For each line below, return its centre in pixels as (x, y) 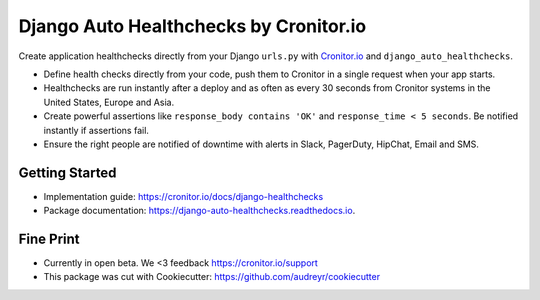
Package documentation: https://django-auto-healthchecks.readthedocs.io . (199, 211)
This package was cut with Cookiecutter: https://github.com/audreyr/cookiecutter (211, 277)
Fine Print (49, 239)
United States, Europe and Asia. (109, 102)
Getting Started (67, 172)
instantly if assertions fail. (96, 130)
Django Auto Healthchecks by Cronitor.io (192, 26)
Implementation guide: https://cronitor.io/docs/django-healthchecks (183, 196)
